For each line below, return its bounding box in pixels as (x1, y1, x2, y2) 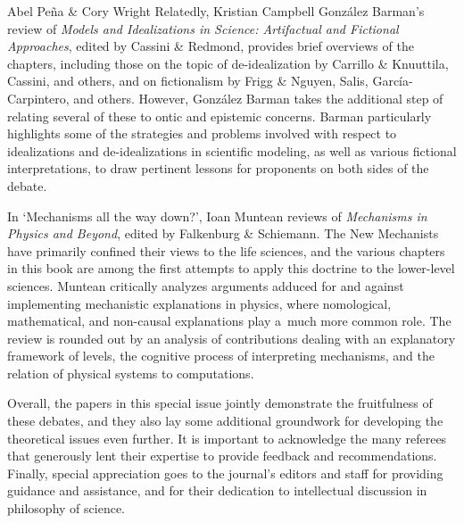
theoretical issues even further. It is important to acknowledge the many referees (7, 428, 447, 447)
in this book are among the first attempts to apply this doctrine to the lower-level (7, 259, 455, 278)
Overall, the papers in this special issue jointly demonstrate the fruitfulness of (7, 394, 433, 412)
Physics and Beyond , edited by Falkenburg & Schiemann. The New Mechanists (7, 224, 439, 243)
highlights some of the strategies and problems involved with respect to (7, 124, 397, 143)
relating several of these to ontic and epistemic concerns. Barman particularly (7, 106, 432, 125)
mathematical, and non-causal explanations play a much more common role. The (7, 311, 452, 330)
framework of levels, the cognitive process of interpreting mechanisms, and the (7, 346, 435, 365)
